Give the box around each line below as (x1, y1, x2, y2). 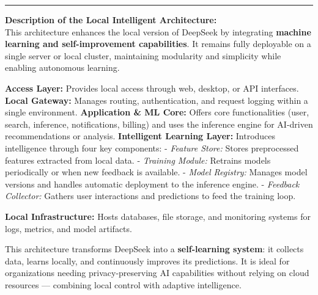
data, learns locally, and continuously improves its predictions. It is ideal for (5, 254, 290, 267)
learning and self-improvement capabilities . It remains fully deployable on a (5, 37, 311, 50)
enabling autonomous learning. (5, 61, 120, 74)
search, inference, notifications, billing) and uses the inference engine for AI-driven (5, 117, 313, 130)
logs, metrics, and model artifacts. (5, 222, 132, 235)
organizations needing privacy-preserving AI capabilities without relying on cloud (5, 266, 309, 279)
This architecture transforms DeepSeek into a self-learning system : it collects (5, 242, 304, 255)
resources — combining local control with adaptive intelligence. (5, 278, 242, 291)
